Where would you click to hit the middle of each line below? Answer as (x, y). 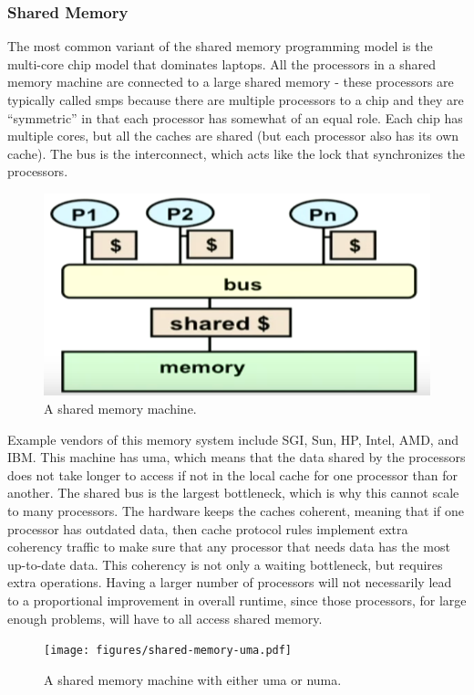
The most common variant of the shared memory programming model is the (220, 46)
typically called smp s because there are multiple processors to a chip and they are (236, 100)
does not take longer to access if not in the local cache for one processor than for (233, 474)
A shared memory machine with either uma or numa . (193, 679)
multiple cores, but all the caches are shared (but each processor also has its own (233, 136)
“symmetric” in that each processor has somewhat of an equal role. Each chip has (235, 117)
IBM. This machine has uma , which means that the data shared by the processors (237, 457)
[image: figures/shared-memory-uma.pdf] (168, 651)
